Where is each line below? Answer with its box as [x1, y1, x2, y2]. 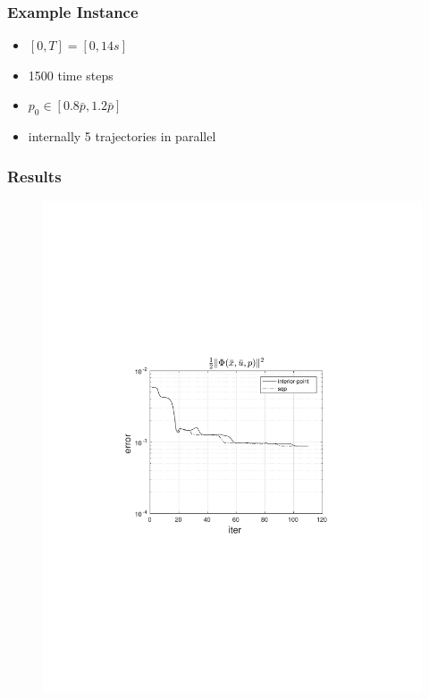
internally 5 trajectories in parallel [28, 127, 216, 146]
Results [7, 164, 62, 187]
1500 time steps [28, 65, 114, 84]
